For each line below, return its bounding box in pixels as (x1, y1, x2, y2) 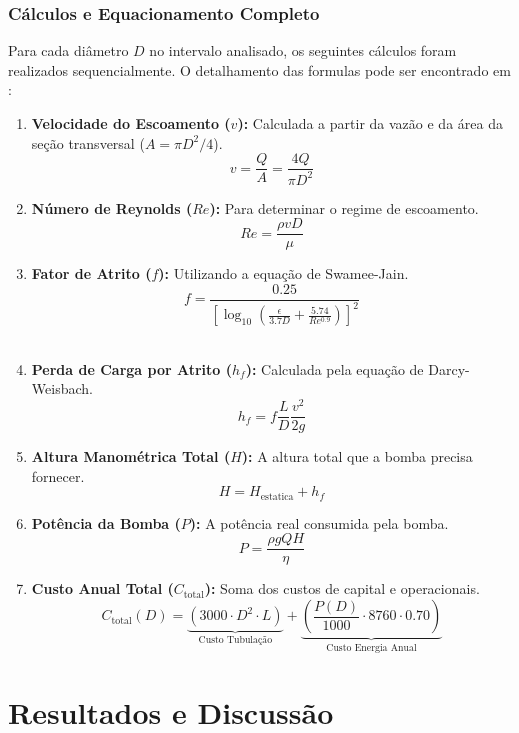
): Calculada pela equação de (245, 358, 424, 379)
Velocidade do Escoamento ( (31, 113, 231, 133)
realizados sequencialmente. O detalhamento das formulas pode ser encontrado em (8, 59, 511, 80)
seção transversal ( (31, 132, 145, 153)
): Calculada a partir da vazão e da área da (237, 113, 503, 133)
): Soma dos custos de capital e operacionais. (204, 578, 480, 599)
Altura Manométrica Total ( (31, 446, 231, 467)
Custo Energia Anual (326, 642, 417, 653)
